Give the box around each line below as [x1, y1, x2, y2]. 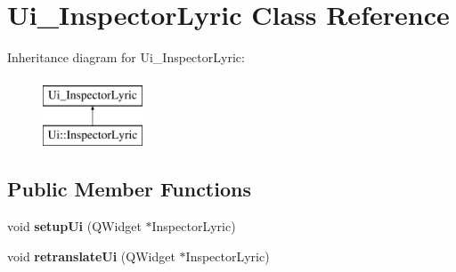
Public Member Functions [7, 175, 251, 203]
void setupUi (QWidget [7, 217, 142, 236]
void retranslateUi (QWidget [7, 246, 175, 265]
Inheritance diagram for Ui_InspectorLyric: [7, 48, 245, 67]
